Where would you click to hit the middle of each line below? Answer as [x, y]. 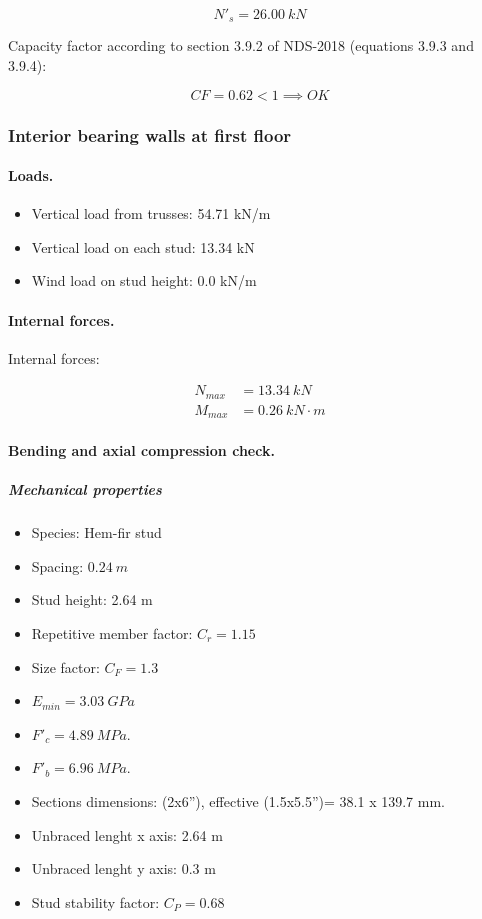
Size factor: [65, 666]
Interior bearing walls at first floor [150, 134]
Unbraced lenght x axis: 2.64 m [127, 834]
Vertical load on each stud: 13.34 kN [143, 246]
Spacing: [57, 565]
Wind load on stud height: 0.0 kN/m [144, 280]
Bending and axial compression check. [141, 450]
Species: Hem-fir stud [96, 532]
